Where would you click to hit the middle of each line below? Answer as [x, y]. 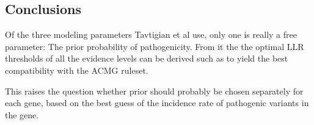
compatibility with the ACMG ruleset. [77, 70]
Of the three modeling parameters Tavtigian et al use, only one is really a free [151, 34]
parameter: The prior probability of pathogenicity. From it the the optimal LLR [155, 46]
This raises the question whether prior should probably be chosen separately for [154, 91]
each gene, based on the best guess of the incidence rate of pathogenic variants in [157, 103]
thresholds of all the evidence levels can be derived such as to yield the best [147, 58]
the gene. [22, 114]
